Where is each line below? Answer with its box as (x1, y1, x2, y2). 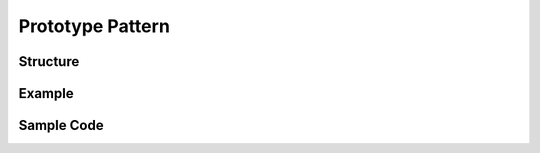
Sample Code (18, 117, 104, 134)
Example (18, 85, 74, 102)
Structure (18, 53, 80, 70)
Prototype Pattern (18, 15, 170, 37)
